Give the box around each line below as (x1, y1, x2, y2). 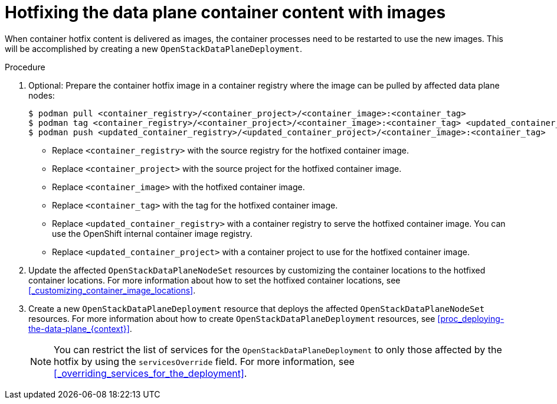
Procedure (5, 61, 45, 72)
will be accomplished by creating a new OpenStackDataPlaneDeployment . (5, 43, 302, 54)
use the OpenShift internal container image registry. (52, 228, 253, 239)
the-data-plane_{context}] (28, 323, 130, 334)
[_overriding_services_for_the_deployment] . (54, 367, 247, 379)
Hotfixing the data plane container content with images (5, 2, 446, 22)
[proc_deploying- (437, 313, 504, 324)
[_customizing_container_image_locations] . (28, 285, 196, 295)
